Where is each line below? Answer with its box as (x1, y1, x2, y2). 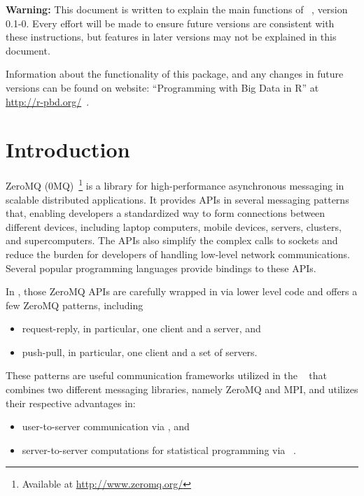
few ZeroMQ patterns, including (6, 297, 143, 312)
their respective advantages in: (6, 395, 136, 410)
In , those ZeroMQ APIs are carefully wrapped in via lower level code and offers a (6, 284, 358, 299)
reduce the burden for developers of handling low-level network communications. (6, 246, 350, 261)
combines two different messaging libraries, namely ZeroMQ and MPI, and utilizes (6, 382, 358, 397)
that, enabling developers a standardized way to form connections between (6, 206, 325, 220)
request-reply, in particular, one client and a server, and (22, 321, 261, 336)
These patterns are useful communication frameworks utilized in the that (6, 368, 327, 383)
